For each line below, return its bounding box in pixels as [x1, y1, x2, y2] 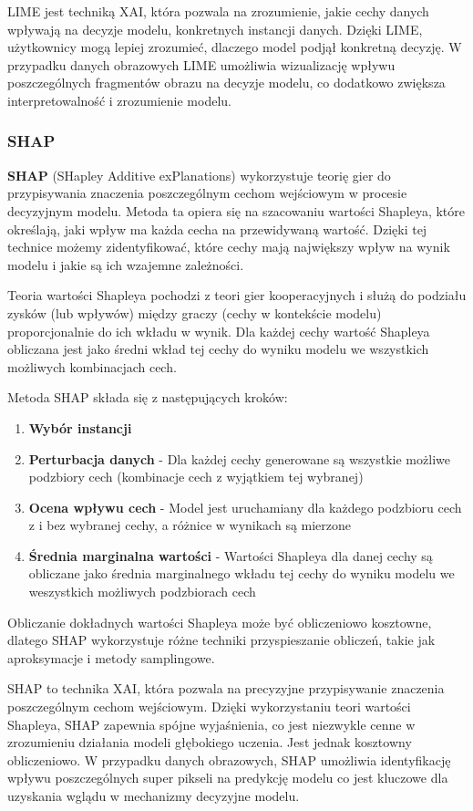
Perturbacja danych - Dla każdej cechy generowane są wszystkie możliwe [28, 449, 450, 468]
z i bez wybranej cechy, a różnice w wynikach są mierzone [28, 515, 352, 535]
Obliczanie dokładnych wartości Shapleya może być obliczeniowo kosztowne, [7, 612, 432, 631]
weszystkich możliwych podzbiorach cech [28, 582, 256, 601]
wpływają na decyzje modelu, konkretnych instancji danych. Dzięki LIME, [7, 19, 423, 38]
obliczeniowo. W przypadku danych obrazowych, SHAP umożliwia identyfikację [7, 750, 451, 769]
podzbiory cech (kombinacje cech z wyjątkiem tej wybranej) [28, 467, 364, 486]
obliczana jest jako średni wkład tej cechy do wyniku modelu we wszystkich [7, 339, 429, 359]
